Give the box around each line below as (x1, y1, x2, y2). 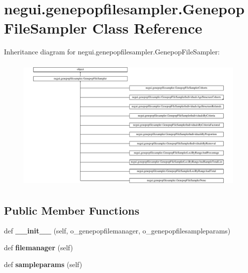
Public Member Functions (4, 202, 139, 218)
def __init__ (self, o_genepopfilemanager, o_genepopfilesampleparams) (4, 226, 231, 236)
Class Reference (92, 18, 203, 38)
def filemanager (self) (4, 242, 73, 252)
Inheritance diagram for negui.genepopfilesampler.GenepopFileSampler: (4, 46, 220, 57)
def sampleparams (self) (4, 259, 83, 269)
